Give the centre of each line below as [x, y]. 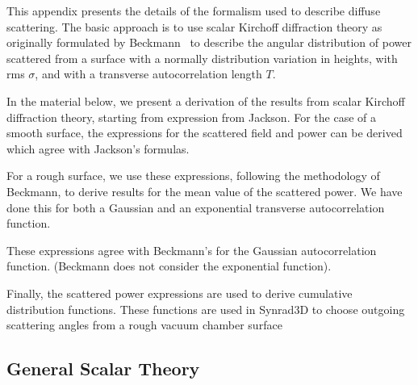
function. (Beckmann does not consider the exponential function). [169, 266]
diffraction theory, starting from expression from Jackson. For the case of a [191, 117]
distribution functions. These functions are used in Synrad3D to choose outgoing [206, 309]
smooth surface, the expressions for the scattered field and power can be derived [205, 133]
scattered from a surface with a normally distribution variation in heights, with [202, 58]
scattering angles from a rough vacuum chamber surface [144, 325]
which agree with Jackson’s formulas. [98, 148]
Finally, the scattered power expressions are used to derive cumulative [180, 293]
